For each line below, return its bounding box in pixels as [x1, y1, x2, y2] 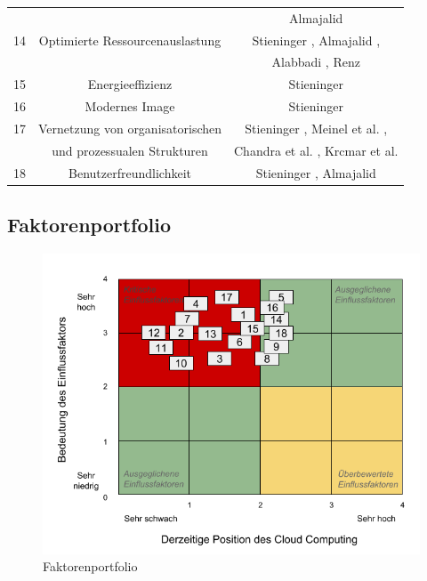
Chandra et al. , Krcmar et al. [234, 141, 399, 159]
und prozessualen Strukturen [52, 141, 208, 159]
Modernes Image [85, 97, 175, 116]
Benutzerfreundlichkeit [68, 163, 191, 182]
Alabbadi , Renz [271, 52, 360, 71]
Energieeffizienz [87, 75, 173, 93]
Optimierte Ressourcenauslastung [38, 30, 222, 49]
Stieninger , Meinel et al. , [245, 118, 388, 137]
